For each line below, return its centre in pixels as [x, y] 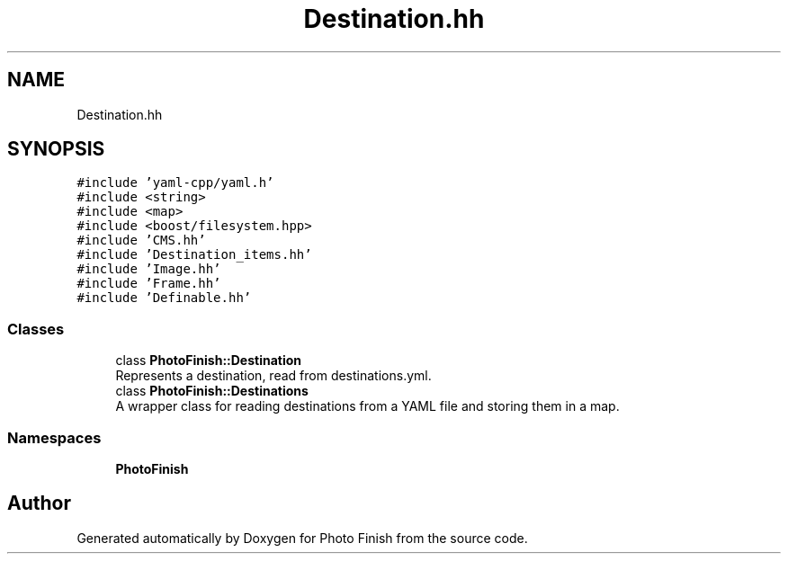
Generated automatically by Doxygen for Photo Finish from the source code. [302, 538]
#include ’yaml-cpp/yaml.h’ [175, 183]
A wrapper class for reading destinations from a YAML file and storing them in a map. [367, 406]
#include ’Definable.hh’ [164, 298]
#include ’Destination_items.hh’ [194, 255]
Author [39, 503]
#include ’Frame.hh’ [149, 284]
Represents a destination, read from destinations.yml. [273, 376]
